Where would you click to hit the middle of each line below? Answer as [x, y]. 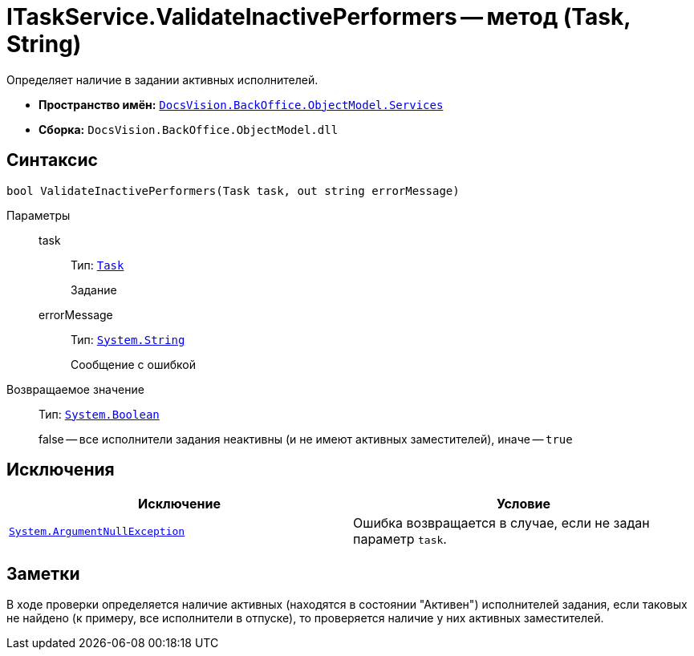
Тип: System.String [128, 339]
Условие [524, 504]
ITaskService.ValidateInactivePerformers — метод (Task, [319, 17]
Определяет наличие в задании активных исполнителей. [162, 79]
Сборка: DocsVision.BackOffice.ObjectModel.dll [189, 129]
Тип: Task [97, 265]
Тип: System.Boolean [99, 414]
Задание [94, 290]
